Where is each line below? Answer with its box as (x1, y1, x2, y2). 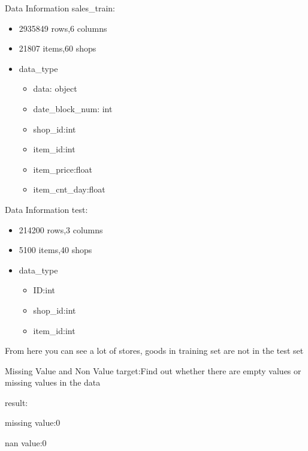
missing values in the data (5, 376, 101, 389)
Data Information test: (5, 203, 88, 215)
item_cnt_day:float (33, 183, 105, 196)
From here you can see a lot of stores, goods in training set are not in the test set (5, 344, 304, 357)
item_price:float (33, 163, 93, 175)
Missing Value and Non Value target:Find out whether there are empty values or (5, 364, 301, 377)
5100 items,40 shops (19, 243, 92, 256)
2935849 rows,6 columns (19, 22, 107, 34)
